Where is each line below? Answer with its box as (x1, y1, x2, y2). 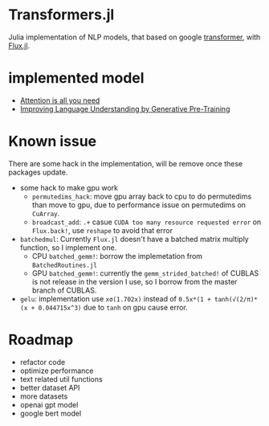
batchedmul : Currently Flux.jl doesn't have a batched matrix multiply (19, 234, 249, 244)
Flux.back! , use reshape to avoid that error (31, 225, 173, 235)
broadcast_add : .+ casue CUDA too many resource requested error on (31, 217, 262, 227)
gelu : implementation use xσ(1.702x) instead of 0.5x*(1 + (19, 293, 211, 303)
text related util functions (19, 374, 103, 383)
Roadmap (8, 331, 74, 349)
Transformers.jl (8, 6, 115, 24)
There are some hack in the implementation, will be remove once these (8, 158, 243, 168)
